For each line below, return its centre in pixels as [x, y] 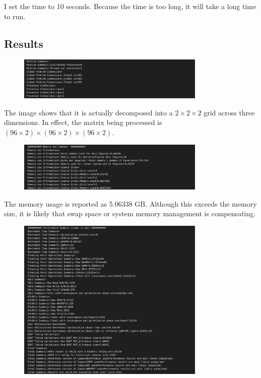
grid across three [229, 112]
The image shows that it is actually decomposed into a [88, 112]
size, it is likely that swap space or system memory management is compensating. [130, 213]
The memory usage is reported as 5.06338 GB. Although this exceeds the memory [130, 203]
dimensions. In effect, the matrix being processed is [83, 122]
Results [24, 43]
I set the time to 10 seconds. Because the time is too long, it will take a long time [130, 6]
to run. [15, 16]
